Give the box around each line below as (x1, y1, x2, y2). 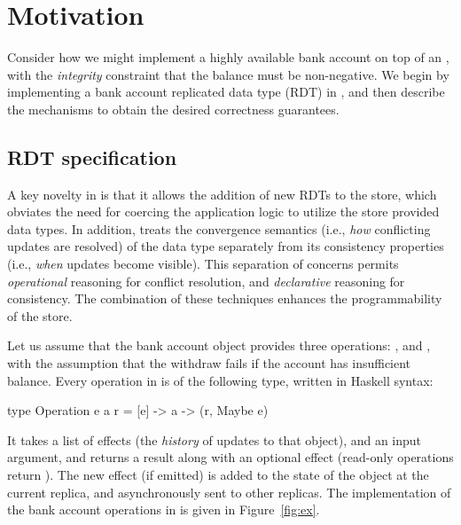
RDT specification (7, 143, 177, 170)
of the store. (7, 306, 73, 325)
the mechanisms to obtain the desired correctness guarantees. (7, 99, 340, 118)
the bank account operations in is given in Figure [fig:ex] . (7, 500, 320, 519)
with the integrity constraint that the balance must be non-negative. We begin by (7, 65, 449, 83)
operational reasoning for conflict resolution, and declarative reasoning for (7, 271, 405, 290)
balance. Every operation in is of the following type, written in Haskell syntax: (7, 371, 434, 389)
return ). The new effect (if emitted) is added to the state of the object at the (7, 466, 429, 484)
